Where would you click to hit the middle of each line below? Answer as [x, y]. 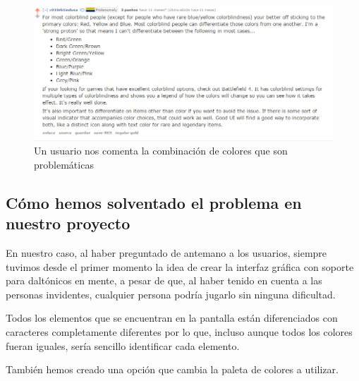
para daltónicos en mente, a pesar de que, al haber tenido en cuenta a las [164, 280]
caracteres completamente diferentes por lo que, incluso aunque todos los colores [179, 332]
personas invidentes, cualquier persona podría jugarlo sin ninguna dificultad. [171, 294]
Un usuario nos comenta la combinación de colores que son [161, 151]
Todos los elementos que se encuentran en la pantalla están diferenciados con [172, 318]
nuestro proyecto [68, 223]
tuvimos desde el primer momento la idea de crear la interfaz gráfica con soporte [180, 266]
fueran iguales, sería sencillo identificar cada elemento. [123, 345]
